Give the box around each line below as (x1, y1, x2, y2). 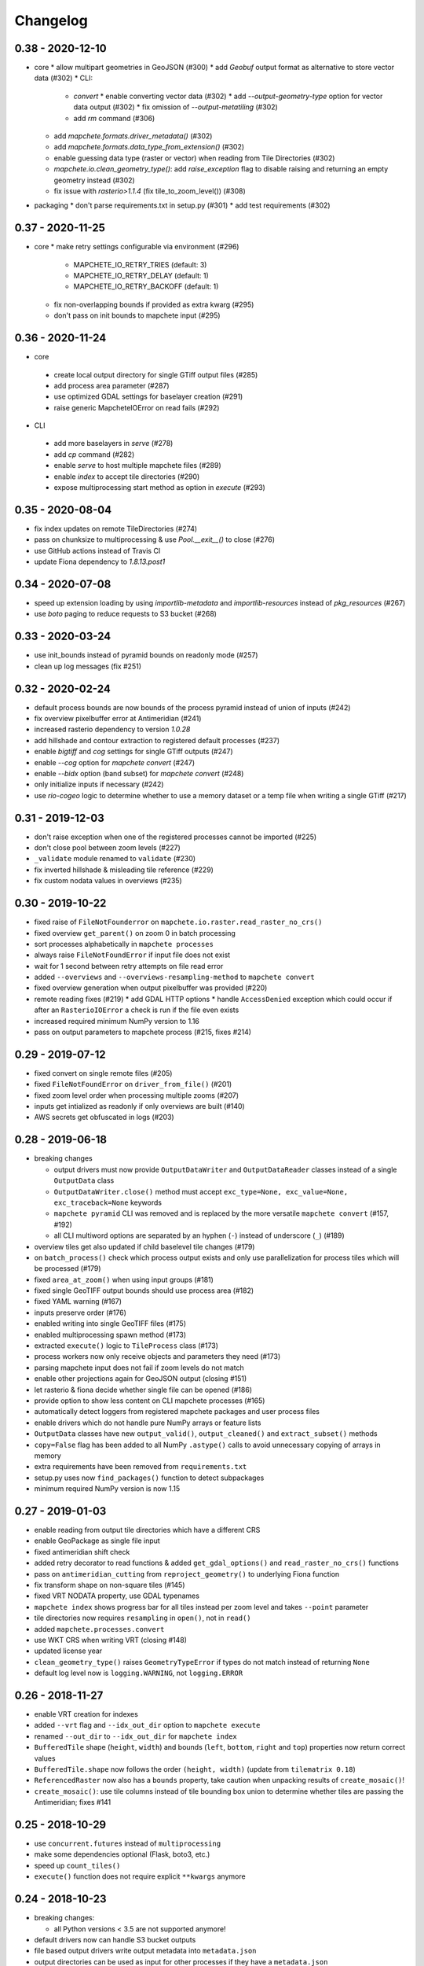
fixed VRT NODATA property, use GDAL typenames (34, 1591, 200, 1600)
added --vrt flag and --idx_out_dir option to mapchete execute (34, 1721, 261, 1730)
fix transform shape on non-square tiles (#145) (34, 1580, 185, 1589)
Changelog (14, 12, 88, 29)
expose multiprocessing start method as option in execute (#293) (53, 483, 266, 492)
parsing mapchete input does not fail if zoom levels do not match (34, 1363, 245, 1372)
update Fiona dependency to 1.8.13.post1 (34, 557, 166, 566)
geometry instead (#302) (53, 175, 135, 185)
